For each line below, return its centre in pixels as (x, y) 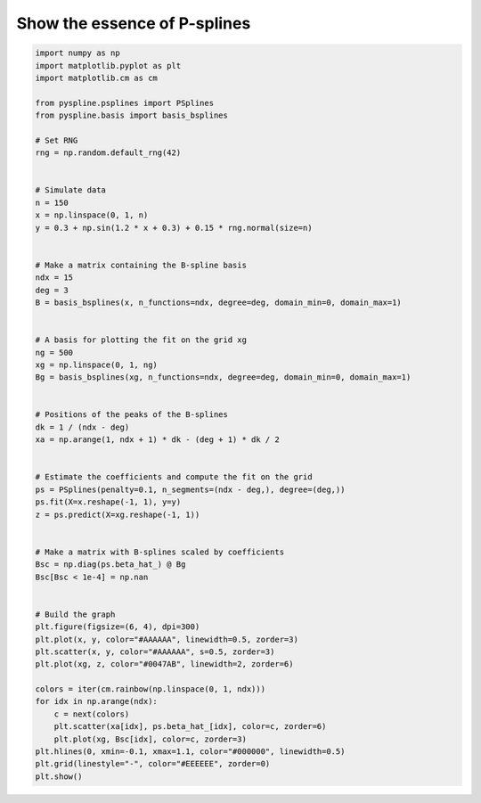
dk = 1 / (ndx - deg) (82, 427)
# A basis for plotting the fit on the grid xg (141, 340)
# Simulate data (71, 190)
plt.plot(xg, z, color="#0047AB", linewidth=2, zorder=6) (164, 664)
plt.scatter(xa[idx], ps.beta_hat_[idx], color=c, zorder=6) (190, 727)
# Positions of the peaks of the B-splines (132, 415)
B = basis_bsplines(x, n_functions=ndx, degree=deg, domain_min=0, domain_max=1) (219, 302)
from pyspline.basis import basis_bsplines (132, 115)
